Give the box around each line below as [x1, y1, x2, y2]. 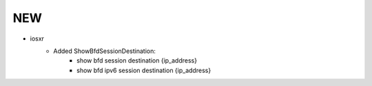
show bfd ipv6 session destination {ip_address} [76, 66, 211, 74]
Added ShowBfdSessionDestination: [53, 47, 156, 55]
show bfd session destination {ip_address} [76, 56, 198, 65]
